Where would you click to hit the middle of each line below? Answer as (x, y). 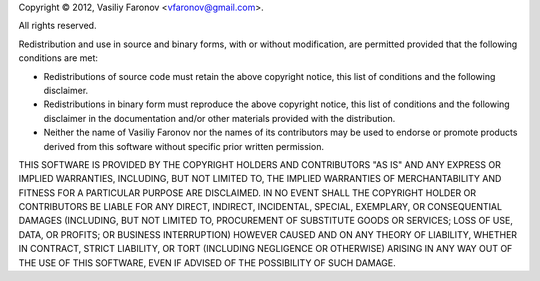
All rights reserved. (57, 26)
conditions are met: (58, 58)
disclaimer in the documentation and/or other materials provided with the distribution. (219, 118)
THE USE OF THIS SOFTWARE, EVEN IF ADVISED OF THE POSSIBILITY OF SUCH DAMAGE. (207, 262)
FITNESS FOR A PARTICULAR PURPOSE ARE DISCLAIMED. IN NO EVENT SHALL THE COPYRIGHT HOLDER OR (247, 192)
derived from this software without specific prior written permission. (184, 146)
